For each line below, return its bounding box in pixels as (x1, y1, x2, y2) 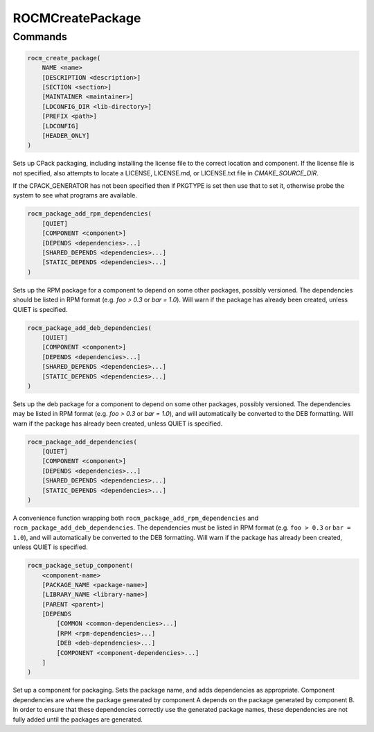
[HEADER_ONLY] (42, 132, 90, 139)
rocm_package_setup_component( (27, 561, 134, 570)
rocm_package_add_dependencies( (27, 437, 138, 446)
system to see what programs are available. (12, 191, 138, 200)
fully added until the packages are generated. (12, 715, 143, 724)
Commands (12, 31, 67, 43)
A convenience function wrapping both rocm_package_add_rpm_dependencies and (12, 514, 259, 522)
